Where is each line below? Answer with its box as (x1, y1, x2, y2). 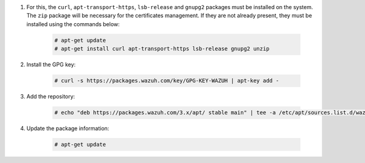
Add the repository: (26, 93, 75, 100)
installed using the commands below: (26, 20, 120, 27)
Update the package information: (26, 125, 109, 132)
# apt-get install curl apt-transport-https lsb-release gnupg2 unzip (54, 46, 270, 52)
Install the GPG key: (26, 61, 76, 68)
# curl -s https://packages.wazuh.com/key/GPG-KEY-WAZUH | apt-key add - (54, 77, 279, 85)
